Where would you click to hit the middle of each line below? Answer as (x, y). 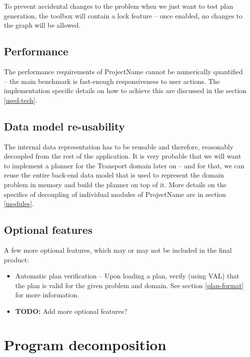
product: (16, 259)
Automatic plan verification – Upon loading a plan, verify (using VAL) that (127, 276)
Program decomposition (85, 344)
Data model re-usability (65, 126)
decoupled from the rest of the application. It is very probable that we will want (123, 156)
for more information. (47, 295)
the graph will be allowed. (42, 25)
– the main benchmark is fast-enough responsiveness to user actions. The (112, 81)
